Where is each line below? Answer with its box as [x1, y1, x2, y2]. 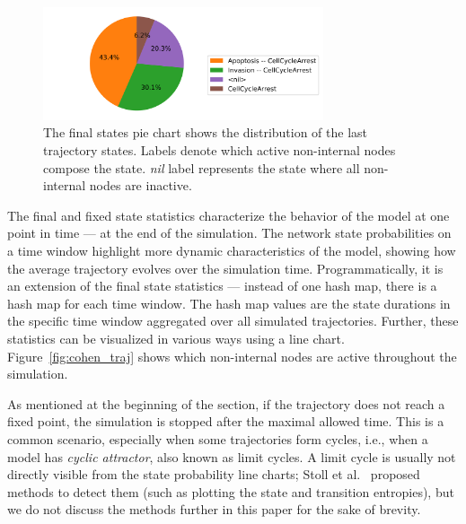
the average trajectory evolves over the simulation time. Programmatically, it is [7, 258, 444, 277]
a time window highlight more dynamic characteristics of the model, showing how [7, 240, 456, 259]
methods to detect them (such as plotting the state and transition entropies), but [7, 482, 454, 501]
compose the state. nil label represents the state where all [43, 158, 360, 177]
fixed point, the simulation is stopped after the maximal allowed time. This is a [7, 412, 444, 431]
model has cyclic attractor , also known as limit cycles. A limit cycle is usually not [7, 447, 456, 466]
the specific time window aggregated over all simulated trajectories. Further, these [7, 311, 459, 330]
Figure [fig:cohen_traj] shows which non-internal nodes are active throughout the [7, 346, 457, 365]
